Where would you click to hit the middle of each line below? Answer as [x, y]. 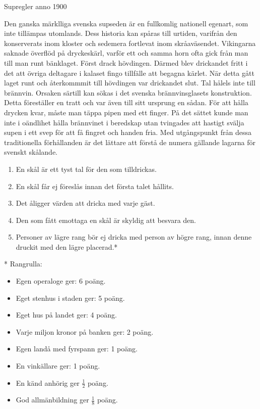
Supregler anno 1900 [36, 6]
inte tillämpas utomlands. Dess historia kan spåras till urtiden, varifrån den [121, 33]
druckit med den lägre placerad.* [67, 246]
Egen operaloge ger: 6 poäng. [61, 281]
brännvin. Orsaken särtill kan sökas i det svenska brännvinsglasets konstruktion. [128, 92]
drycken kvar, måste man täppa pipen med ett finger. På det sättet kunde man [126, 112]
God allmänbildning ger [52, 400]
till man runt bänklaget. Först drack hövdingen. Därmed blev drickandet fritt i [126, 62]
